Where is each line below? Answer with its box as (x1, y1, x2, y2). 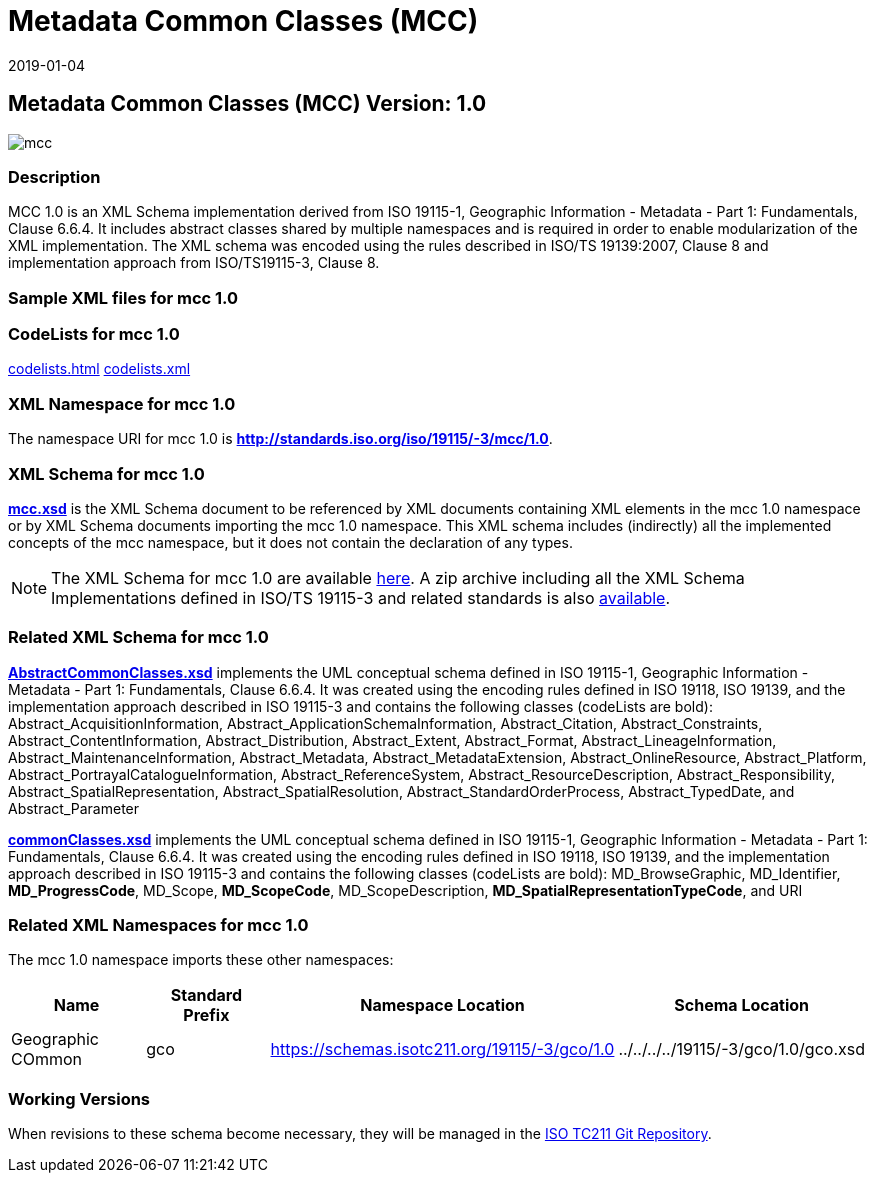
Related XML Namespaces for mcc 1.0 (8, 915, 309, 936)
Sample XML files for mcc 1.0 (8, 287, 239, 308)
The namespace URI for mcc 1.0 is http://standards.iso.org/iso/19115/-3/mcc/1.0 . (8, 430, 553, 448)
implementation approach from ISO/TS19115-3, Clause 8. (8, 254, 380, 272)
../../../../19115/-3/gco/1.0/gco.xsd (618, 1039, 865, 1060)
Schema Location (674, 995, 810, 1016)
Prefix (183, 1005, 230, 1026)
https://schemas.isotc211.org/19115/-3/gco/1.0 (270, 1039, 615, 1060)
